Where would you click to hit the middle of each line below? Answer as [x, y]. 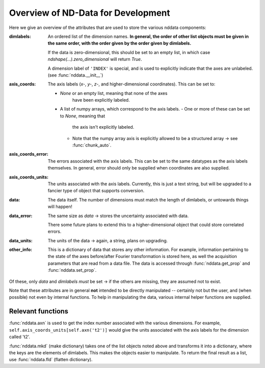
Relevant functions [39, 311]
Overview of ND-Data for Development [90, 13]
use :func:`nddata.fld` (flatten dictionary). [51, 360]
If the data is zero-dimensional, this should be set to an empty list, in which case [129, 52]
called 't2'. [20, 337]
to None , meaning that [83, 116]
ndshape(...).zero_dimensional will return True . [95, 59]
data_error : [21, 216]
